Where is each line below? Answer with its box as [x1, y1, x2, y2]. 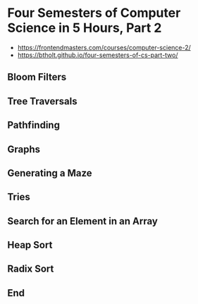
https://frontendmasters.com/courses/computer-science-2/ [17, 43, 192, 51]
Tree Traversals [7, 95, 78, 107]
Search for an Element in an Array [7, 215, 159, 227]
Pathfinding [7, 119, 60, 131]
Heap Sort [7, 239, 53, 251]
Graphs [7, 143, 41, 155]
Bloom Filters [7, 71, 67, 83]
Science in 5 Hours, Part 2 [7, 20, 162, 36]
